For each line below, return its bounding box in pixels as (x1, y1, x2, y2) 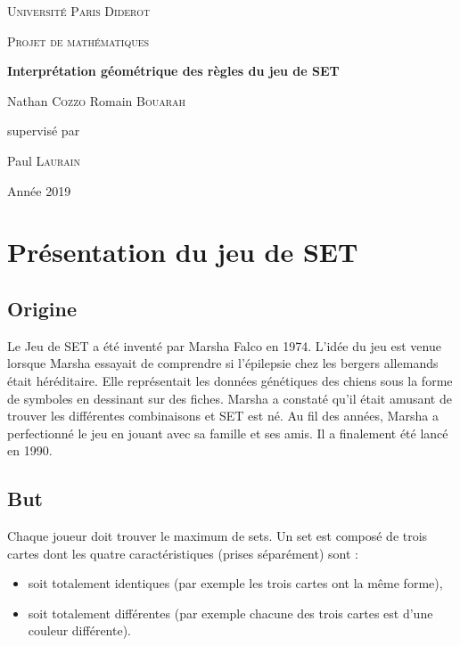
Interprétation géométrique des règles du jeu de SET (7, 61, 340, 80)
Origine (7, 294, 78, 322)
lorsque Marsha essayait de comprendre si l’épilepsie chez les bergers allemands (7, 354, 439, 372)
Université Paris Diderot (7, 2, 151, 20)
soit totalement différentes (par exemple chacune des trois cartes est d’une (28, 603, 433, 622)
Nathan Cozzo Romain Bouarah (7, 91, 186, 110)
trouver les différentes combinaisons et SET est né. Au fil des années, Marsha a (7, 406, 439, 425)
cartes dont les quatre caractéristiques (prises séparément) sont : (7, 544, 358, 562)
